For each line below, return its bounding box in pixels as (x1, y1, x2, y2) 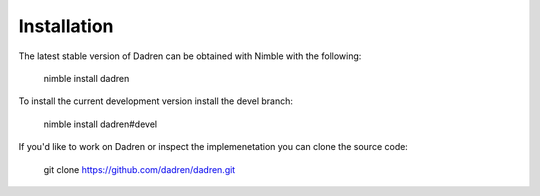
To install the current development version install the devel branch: (18, 95, 294, 107)
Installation (18, 15, 114, 37)
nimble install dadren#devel (43, 118, 158, 130)
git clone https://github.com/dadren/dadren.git (43, 163, 236, 175)
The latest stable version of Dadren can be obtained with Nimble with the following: (18, 50, 362, 62)
